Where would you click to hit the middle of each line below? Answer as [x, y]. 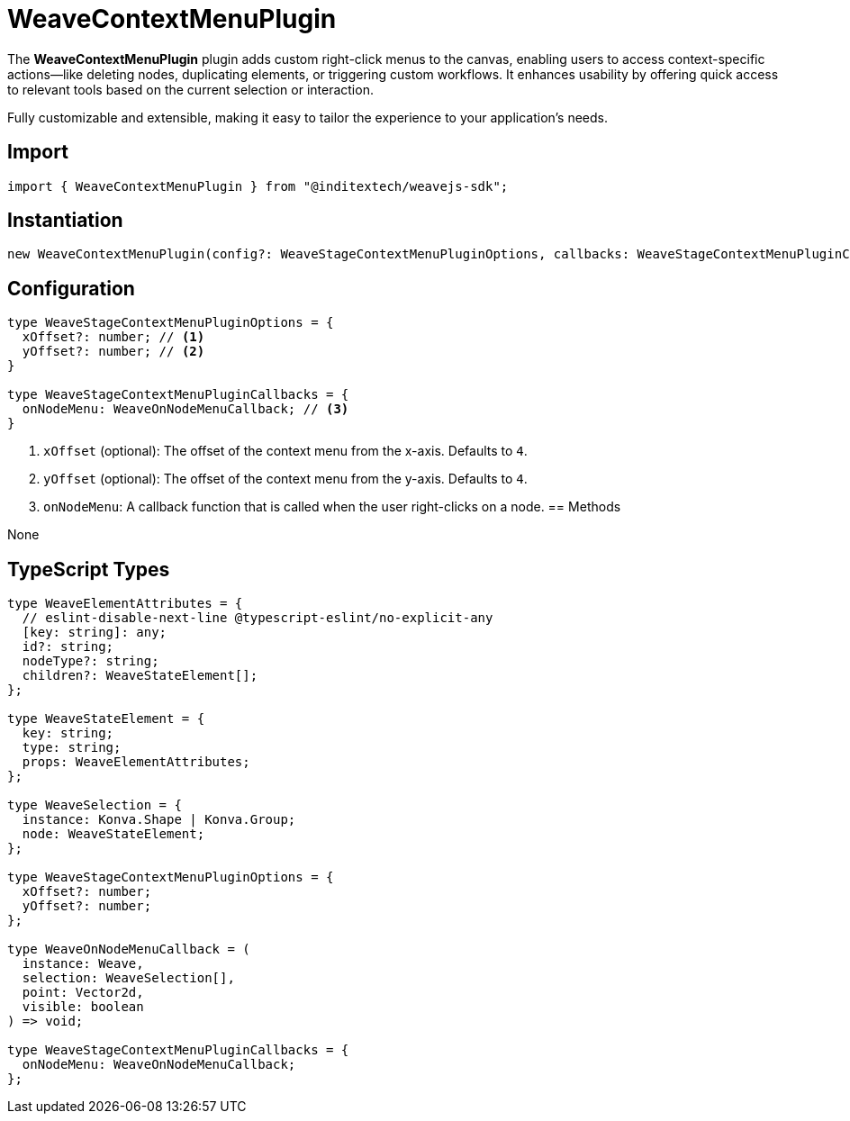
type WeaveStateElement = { [106, 719]
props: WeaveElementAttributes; [136, 762]
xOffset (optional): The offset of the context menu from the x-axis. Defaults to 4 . [285, 451]
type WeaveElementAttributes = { [125, 604]
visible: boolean [83, 1007]
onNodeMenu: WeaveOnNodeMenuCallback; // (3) [185, 409]
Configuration [71, 288]
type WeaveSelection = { [95, 805]
